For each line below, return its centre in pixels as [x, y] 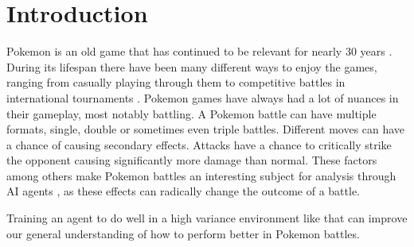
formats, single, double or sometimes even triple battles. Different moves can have [206, 129]
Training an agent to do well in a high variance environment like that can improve [207, 218]
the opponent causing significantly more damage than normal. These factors [192, 160]
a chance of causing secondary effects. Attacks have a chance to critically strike [199, 144]
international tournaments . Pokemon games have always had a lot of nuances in [203, 97]
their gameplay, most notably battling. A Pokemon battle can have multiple [191, 113]
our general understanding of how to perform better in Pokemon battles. [183, 233]
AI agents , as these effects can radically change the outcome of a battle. [183, 191]
